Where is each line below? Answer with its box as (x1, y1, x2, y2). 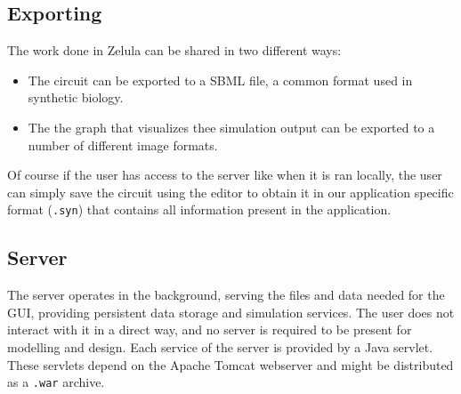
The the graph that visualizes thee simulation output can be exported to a (28, 117, 435, 136)
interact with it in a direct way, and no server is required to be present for (7, 320, 412, 339)
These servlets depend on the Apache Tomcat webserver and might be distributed (7, 355, 454, 374)
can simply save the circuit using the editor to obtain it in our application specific (7, 182, 454, 201)
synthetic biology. (28, 88, 124, 107)
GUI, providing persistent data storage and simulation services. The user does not (7, 302, 455, 321)
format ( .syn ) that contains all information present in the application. (7, 200, 392, 219)
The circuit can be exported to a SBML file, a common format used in (28, 70, 413, 89)
